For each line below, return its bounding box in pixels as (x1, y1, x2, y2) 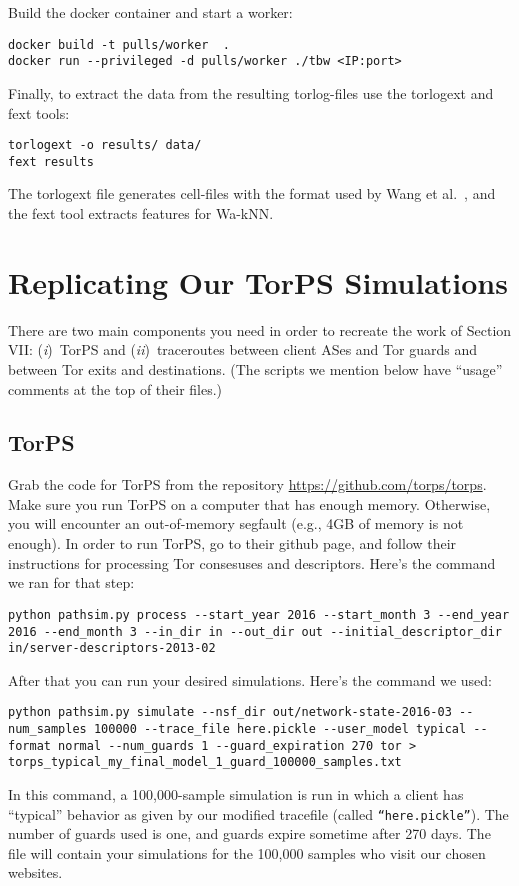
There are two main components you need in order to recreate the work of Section (8, 319, 512, 340)
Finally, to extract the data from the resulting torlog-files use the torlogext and (8, 82, 494, 103)
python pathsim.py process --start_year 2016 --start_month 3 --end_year (8, 607, 510, 622)
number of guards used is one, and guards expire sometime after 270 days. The (8, 823, 491, 844)
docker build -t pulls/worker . (8, 37, 230, 52)
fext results (8, 154, 94, 169)
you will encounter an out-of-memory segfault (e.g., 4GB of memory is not (8, 513, 464, 534)
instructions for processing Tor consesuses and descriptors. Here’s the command (8, 552, 496, 573)
